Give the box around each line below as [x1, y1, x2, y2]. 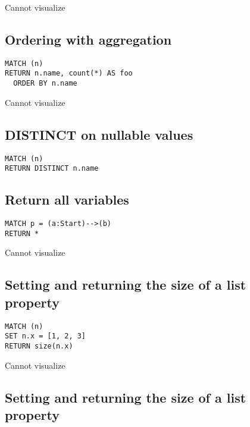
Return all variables [5, 190, 129, 209]
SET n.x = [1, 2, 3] [5, 332, 86, 341]
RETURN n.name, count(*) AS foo [5, 69, 133, 78]
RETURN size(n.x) [5, 341, 73, 350]
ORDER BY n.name [13, 79, 77, 88]
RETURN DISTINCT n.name [5, 164, 99, 173]
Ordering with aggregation [5, 30, 172, 48]
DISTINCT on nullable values [5, 125, 193, 143]
